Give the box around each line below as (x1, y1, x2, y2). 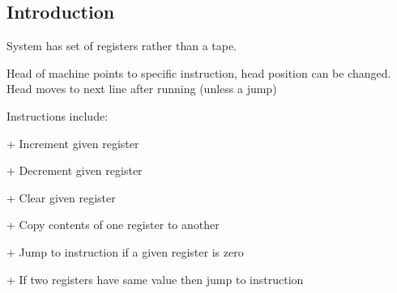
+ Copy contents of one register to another (6, 216, 220, 233)
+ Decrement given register (6, 162, 143, 179)
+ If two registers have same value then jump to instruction (6, 270, 304, 287)
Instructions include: (6, 107, 109, 124)
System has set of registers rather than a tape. (6, 37, 237, 54)
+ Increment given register (6, 134, 139, 151)
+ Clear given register (6, 189, 116, 206)
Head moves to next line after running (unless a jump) (6, 80, 277, 97)
